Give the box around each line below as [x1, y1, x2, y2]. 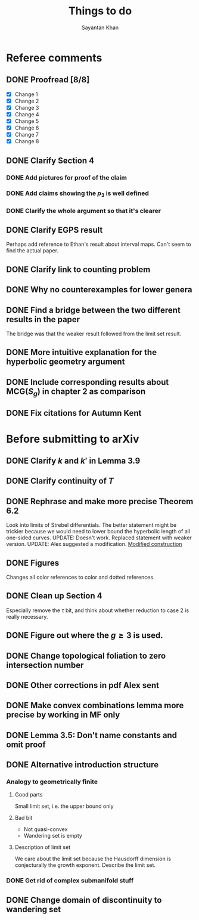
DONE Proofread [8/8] [6, 75, 90, 85]
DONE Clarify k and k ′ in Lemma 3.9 [6, 456, 141, 466]
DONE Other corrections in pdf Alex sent [6, 680, 160, 690]
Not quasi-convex [23, 826, 68, 833]
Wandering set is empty [23, 832, 82, 839]
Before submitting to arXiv [6, 432, 139, 446]
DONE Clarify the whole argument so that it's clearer [6, 206, 161, 215]
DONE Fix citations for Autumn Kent [6, 408, 142, 418]
